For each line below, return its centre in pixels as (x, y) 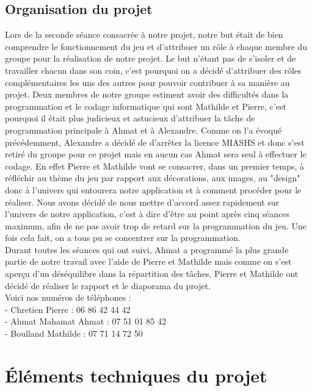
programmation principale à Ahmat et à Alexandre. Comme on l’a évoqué (143, 130)
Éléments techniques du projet (136, 375)
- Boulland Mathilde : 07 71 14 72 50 (74, 333)
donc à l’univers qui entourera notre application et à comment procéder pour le (153, 189)
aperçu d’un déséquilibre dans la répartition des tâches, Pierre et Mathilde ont (152, 274)
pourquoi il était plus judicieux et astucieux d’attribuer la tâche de (130, 118)
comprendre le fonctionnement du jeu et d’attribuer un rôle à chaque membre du (156, 46)
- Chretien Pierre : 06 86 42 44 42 (68, 309)
